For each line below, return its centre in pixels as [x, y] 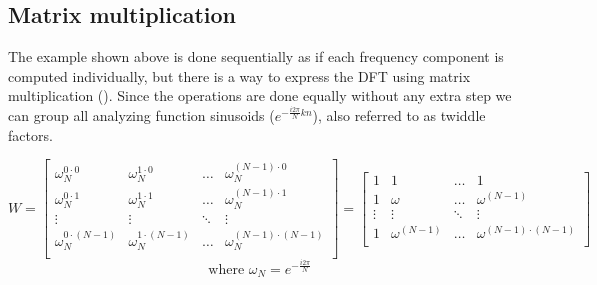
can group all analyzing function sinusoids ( [141, 114]
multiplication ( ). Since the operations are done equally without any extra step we [260, 95]
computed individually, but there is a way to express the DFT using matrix [239, 75]
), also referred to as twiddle [399, 114]
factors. [30, 134]
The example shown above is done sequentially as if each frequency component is [256, 56]
